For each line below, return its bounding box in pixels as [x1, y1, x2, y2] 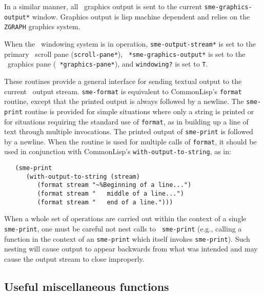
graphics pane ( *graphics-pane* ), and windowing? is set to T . [7, 58, 208, 69]
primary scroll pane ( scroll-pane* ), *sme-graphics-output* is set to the [4, 48, 246, 59]
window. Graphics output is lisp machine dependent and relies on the [32, 11, 250, 22]
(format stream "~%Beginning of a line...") [37, 181, 192, 189]
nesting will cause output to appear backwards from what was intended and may [4, 243, 258, 254]
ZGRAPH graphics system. [4, 21, 80, 32]
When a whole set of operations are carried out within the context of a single [4, 213, 247, 224]
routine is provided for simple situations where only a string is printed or [25, 106, 254, 116]
